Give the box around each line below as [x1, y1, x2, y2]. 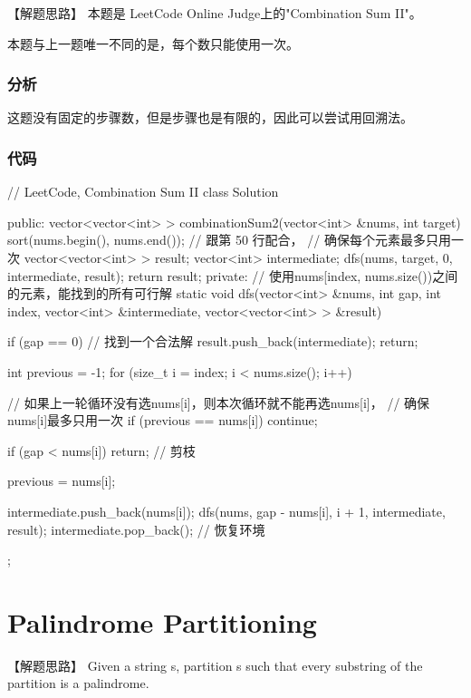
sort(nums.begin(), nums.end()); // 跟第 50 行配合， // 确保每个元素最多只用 [7, 230, 451, 249]
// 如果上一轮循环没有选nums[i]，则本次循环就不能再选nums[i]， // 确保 [7, 393, 430, 412]
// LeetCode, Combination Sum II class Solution [7, 182, 279, 201]
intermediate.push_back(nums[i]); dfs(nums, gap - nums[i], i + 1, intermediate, [7, 501, 446, 520]
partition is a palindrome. [7, 674, 149, 693]
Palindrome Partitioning [7, 603, 317, 640]
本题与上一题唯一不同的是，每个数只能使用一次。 [7, 34, 299, 53]
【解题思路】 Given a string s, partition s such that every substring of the [7, 655, 423, 674]
